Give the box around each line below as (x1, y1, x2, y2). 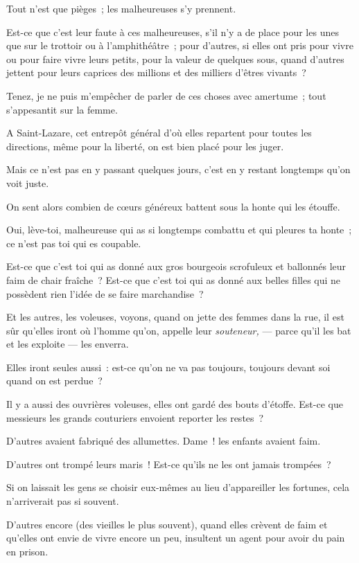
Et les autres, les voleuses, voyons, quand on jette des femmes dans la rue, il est (6, 310, 344, 324)
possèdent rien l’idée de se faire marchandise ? (6, 286, 204, 301)
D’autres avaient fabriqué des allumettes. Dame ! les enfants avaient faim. (6, 434, 321, 448)
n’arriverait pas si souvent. (6, 494, 119, 508)
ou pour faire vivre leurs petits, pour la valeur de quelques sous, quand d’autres (6, 51, 344, 66)
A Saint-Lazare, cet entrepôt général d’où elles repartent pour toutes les (6, 125, 312, 140)
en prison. (6, 544, 49, 558)
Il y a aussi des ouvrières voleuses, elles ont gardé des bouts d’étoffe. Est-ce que (6, 397, 343, 411)
